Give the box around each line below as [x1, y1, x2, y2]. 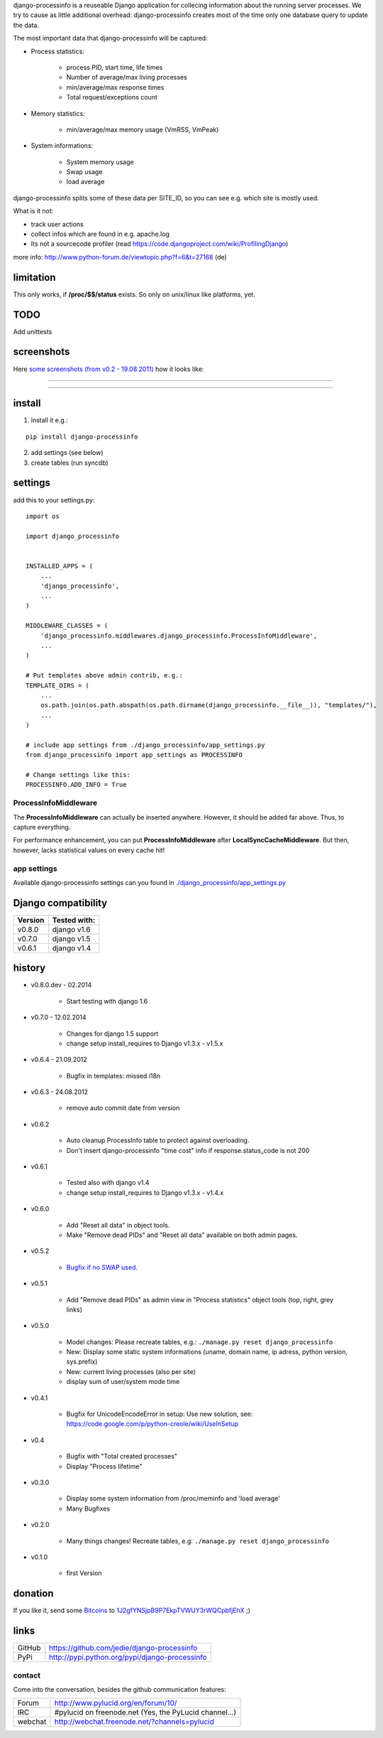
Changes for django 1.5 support [66, 1029, 159, 1038]
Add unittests [13, 327, 52, 336]
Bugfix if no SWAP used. [66, 1262, 138, 1272]
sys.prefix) [66, 1358, 98, 1366]
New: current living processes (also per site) [66, 1367, 196, 1375]
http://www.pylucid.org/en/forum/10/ [54, 1698, 177, 1708]
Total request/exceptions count [66, 93, 157, 102]
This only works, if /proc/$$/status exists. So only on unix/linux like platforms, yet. [13, 290, 255, 299]
